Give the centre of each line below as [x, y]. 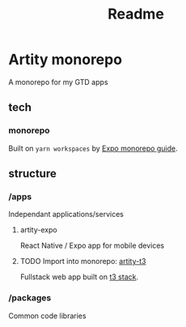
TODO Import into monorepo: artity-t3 [83, 261]
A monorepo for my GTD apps [58, 82]
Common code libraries [47, 316]
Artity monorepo [66, 59]
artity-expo [39, 230]
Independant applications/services [66, 214]
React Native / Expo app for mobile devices [92, 246]
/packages [30, 298]
